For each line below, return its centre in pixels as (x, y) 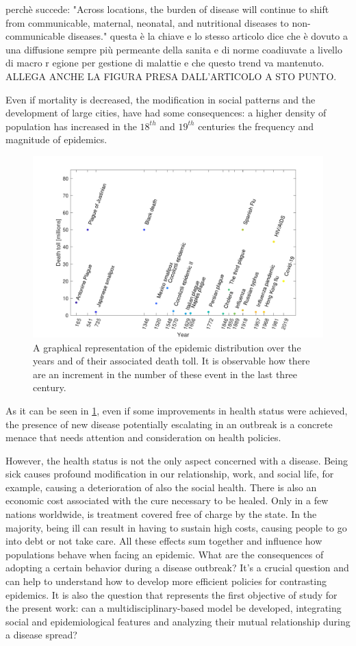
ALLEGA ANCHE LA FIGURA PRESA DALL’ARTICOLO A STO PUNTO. (171, 76)
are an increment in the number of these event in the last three (165, 374)
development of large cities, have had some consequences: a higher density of (166, 113)
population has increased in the (71, 126)
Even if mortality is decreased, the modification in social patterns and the (161, 99)
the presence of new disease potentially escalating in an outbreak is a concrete (169, 424)
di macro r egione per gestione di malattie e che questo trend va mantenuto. (165, 63)
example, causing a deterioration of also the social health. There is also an (161, 487)
